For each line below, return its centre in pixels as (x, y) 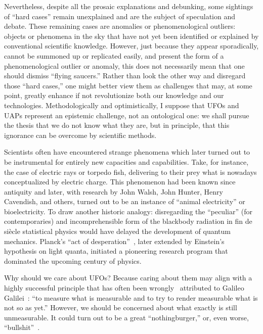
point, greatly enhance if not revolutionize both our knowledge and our (114, 95)
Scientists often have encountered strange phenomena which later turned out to (127, 152)
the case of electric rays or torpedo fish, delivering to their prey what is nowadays (130, 172)
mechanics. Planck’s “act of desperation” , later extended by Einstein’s (114, 241)
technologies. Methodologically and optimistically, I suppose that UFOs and (122, 105)
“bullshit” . (22, 327)
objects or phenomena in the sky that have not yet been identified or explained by (131, 36)
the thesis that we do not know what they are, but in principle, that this (117, 125)
